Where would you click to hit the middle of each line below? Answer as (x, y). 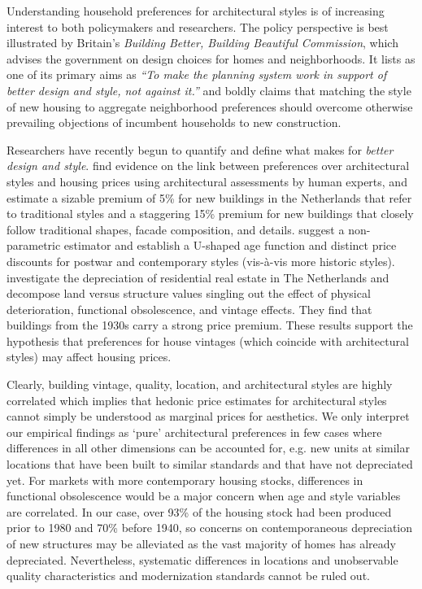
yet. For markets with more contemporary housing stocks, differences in (185, 480)
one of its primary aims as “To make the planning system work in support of (197, 74)
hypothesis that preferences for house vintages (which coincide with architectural (208, 340)
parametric (34, 245)
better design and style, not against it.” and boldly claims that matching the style (209, 90)
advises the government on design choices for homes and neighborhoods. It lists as (211, 58)
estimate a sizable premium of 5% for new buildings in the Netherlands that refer (209, 197)
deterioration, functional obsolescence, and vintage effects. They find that (189, 309)
